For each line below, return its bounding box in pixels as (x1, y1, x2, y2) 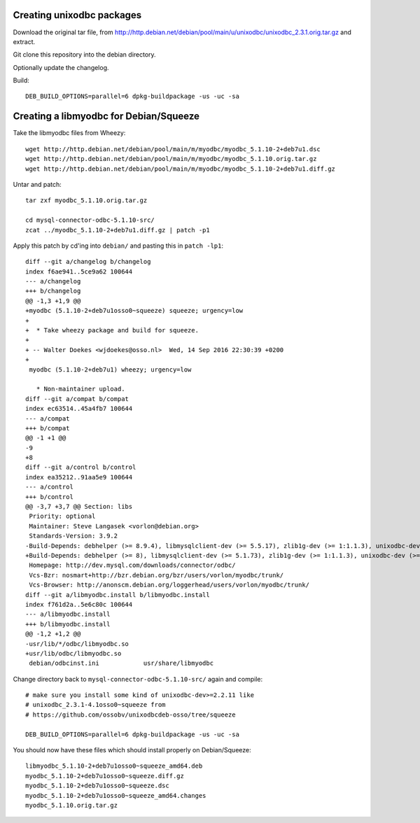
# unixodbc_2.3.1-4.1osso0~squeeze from (25, 701, 166, 709)
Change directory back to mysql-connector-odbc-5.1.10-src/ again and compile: (13, 675, 263, 683)
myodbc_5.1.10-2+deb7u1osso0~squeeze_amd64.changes (25, 792, 206, 799)
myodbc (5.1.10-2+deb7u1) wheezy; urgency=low (29, 365, 192, 374)
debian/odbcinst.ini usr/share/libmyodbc (29, 659, 213, 668)
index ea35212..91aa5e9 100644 (25, 473, 133, 481)
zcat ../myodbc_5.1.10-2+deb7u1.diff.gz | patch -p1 (25, 226, 210, 234)
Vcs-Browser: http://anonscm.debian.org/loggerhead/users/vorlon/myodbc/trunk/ (29, 581, 310, 589)
